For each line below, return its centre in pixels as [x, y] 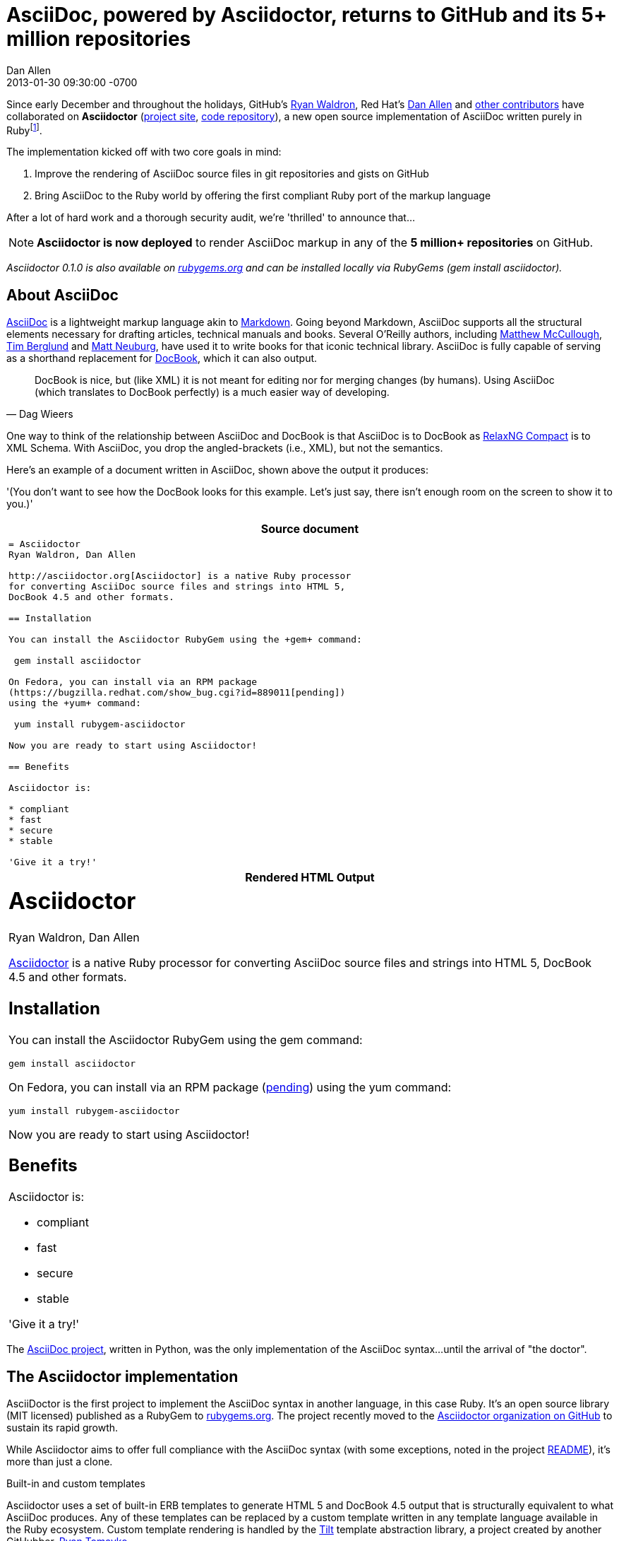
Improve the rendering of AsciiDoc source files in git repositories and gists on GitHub [232, 174]
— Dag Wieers [40, 414]
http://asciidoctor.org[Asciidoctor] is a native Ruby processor [180, 576]
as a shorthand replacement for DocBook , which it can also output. [162, 358]
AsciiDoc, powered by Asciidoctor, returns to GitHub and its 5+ [307, 15]
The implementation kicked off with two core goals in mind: [144, 152]
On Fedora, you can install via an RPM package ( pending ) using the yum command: [230, 1087]
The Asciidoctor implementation [122, 1376]
